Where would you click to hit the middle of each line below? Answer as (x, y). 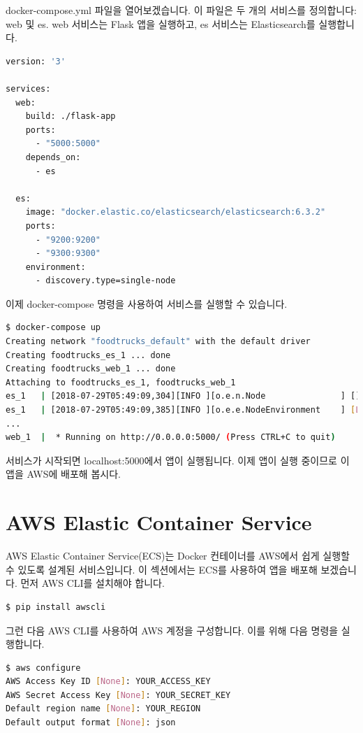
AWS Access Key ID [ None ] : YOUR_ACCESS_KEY (108, 682)
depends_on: (53, 157)
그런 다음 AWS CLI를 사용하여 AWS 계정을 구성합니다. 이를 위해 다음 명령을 (172, 630)
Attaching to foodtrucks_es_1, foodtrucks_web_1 (121, 382)
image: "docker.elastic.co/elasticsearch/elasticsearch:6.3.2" (176, 212)
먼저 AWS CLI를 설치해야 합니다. (92, 583)
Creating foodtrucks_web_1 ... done (91, 369)
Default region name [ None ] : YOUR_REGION (103, 709)
